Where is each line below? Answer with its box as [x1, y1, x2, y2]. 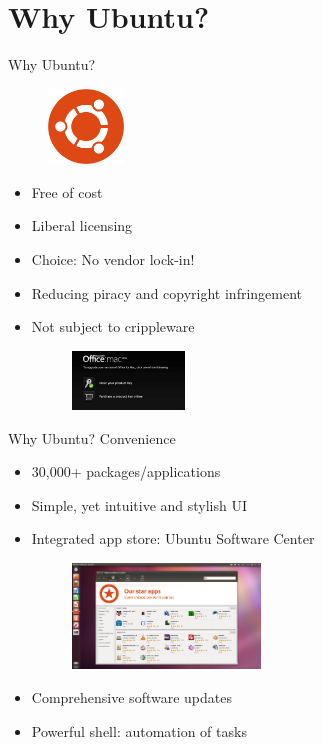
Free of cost [31, 181, 103, 202]
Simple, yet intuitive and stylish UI [31, 494, 248, 515]
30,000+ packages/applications [31, 461, 221, 482]
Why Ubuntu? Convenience [8, 427, 176, 448]
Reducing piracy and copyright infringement [31, 282, 303, 303]
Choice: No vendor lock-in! [31, 249, 195, 270]
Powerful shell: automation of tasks [31, 720, 247, 741]
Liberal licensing [31, 215, 133, 236]
